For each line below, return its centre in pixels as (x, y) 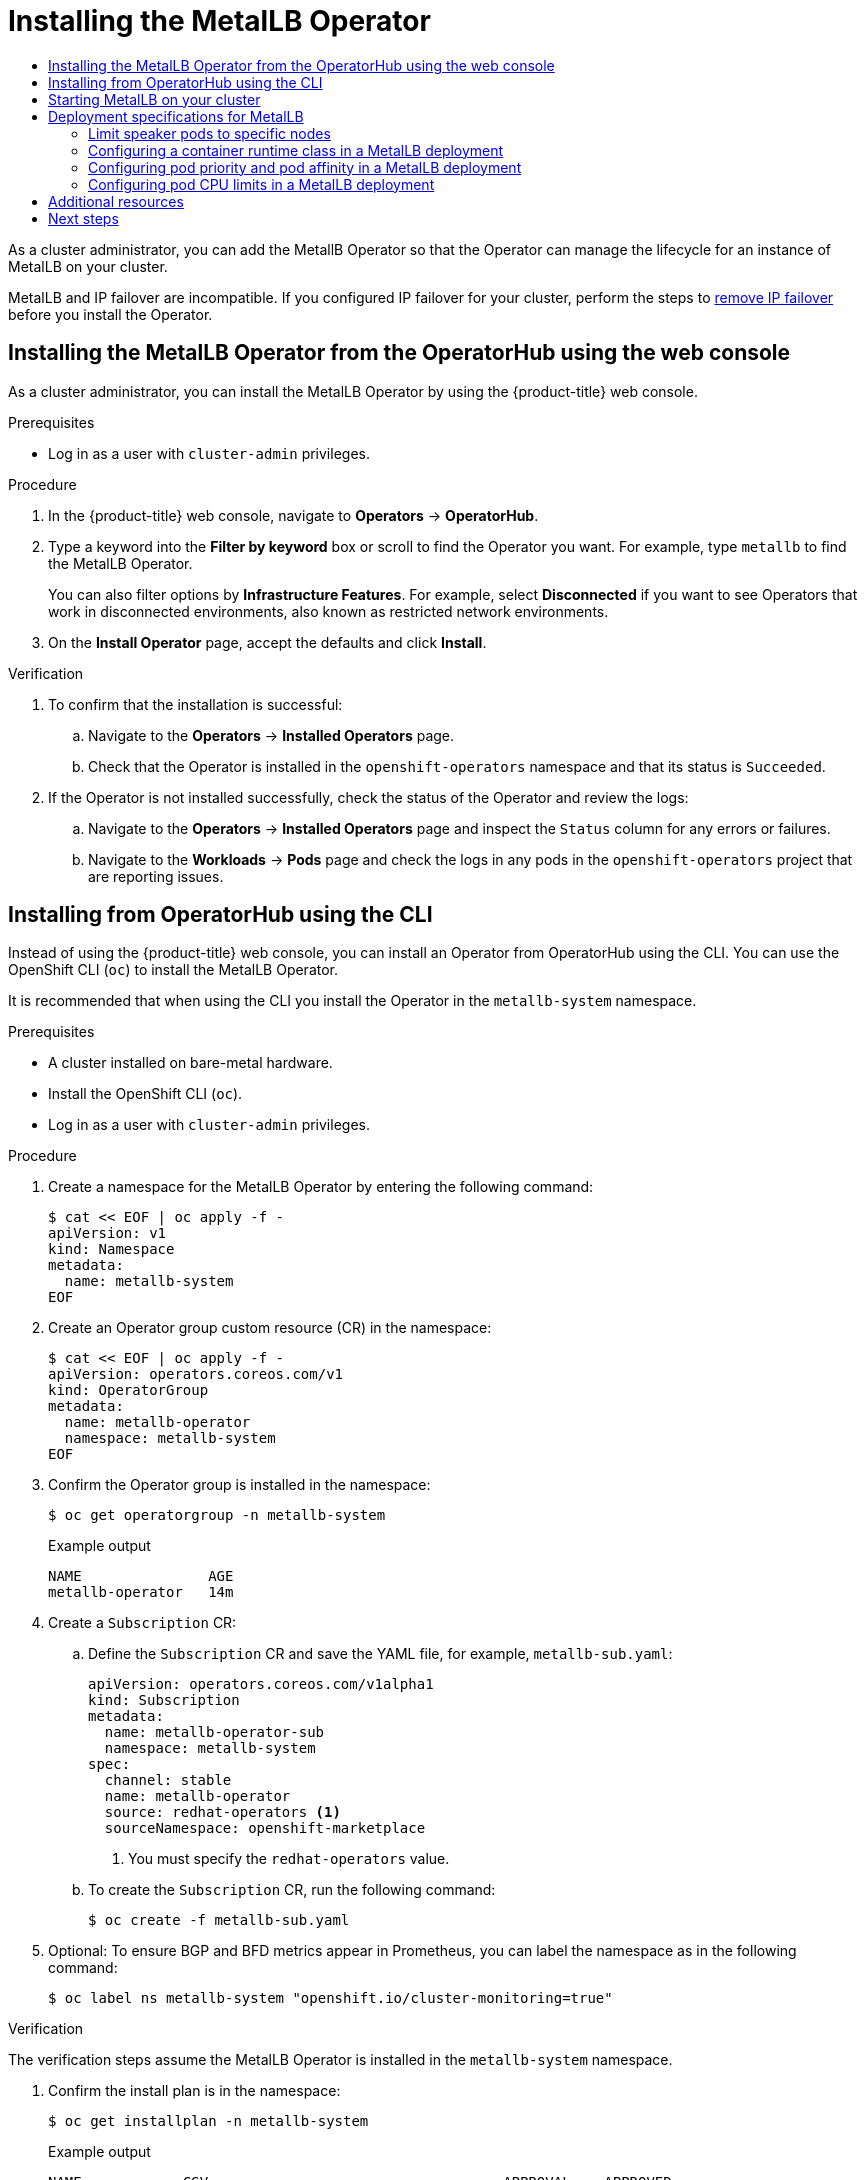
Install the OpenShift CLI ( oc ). (145, 1094)
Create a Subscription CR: (142, 1623)
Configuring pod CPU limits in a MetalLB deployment (261, 184)
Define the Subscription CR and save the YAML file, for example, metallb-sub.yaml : (380, 1654)
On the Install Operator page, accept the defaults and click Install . (267, 642)
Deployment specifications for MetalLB (176, 116)
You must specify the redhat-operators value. (289, 1859)
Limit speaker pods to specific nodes (209, 133)
